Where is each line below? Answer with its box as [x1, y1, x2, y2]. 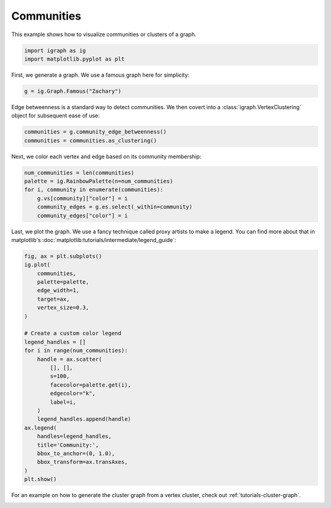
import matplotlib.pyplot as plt [24, 55, 125, 63]
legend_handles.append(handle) [37, 415, 131, 423]
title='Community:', [37, 441, 99, 449]
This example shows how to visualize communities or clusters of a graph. [11, 31, 197, 38]
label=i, [50, 398, 77, 406]
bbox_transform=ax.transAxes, [37, 458, 128, 466]
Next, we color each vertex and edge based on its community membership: [11, 153, 202, 160]
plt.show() [24, 476, 57, 483]
